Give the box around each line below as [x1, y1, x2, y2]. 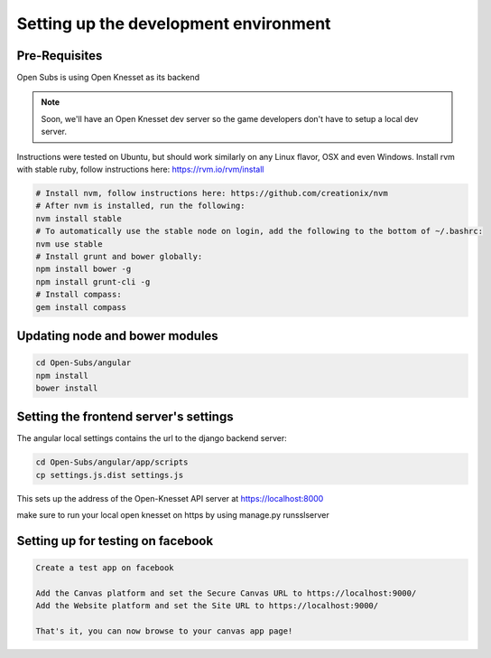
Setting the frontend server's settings [16, 409, 234, 425]
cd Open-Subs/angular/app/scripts [35, 457, 189, 467]
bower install [35, 382, 98, 393]
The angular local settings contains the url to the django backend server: [16, 433, 288, 444]
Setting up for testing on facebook [16, 533, 214, 549]
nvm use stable [35, 239, 103, 249]
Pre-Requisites [16, 48, 103, 63]
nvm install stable [35, 213, 122, 223]
